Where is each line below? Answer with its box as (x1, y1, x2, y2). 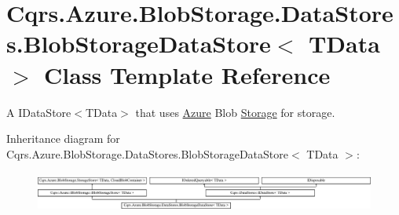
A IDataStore (6, 104, 71, 120)
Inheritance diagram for (6, 130, 120, 147)
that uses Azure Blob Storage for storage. (135, 104, 335, 120)
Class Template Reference (44, 58, 331, 90)
